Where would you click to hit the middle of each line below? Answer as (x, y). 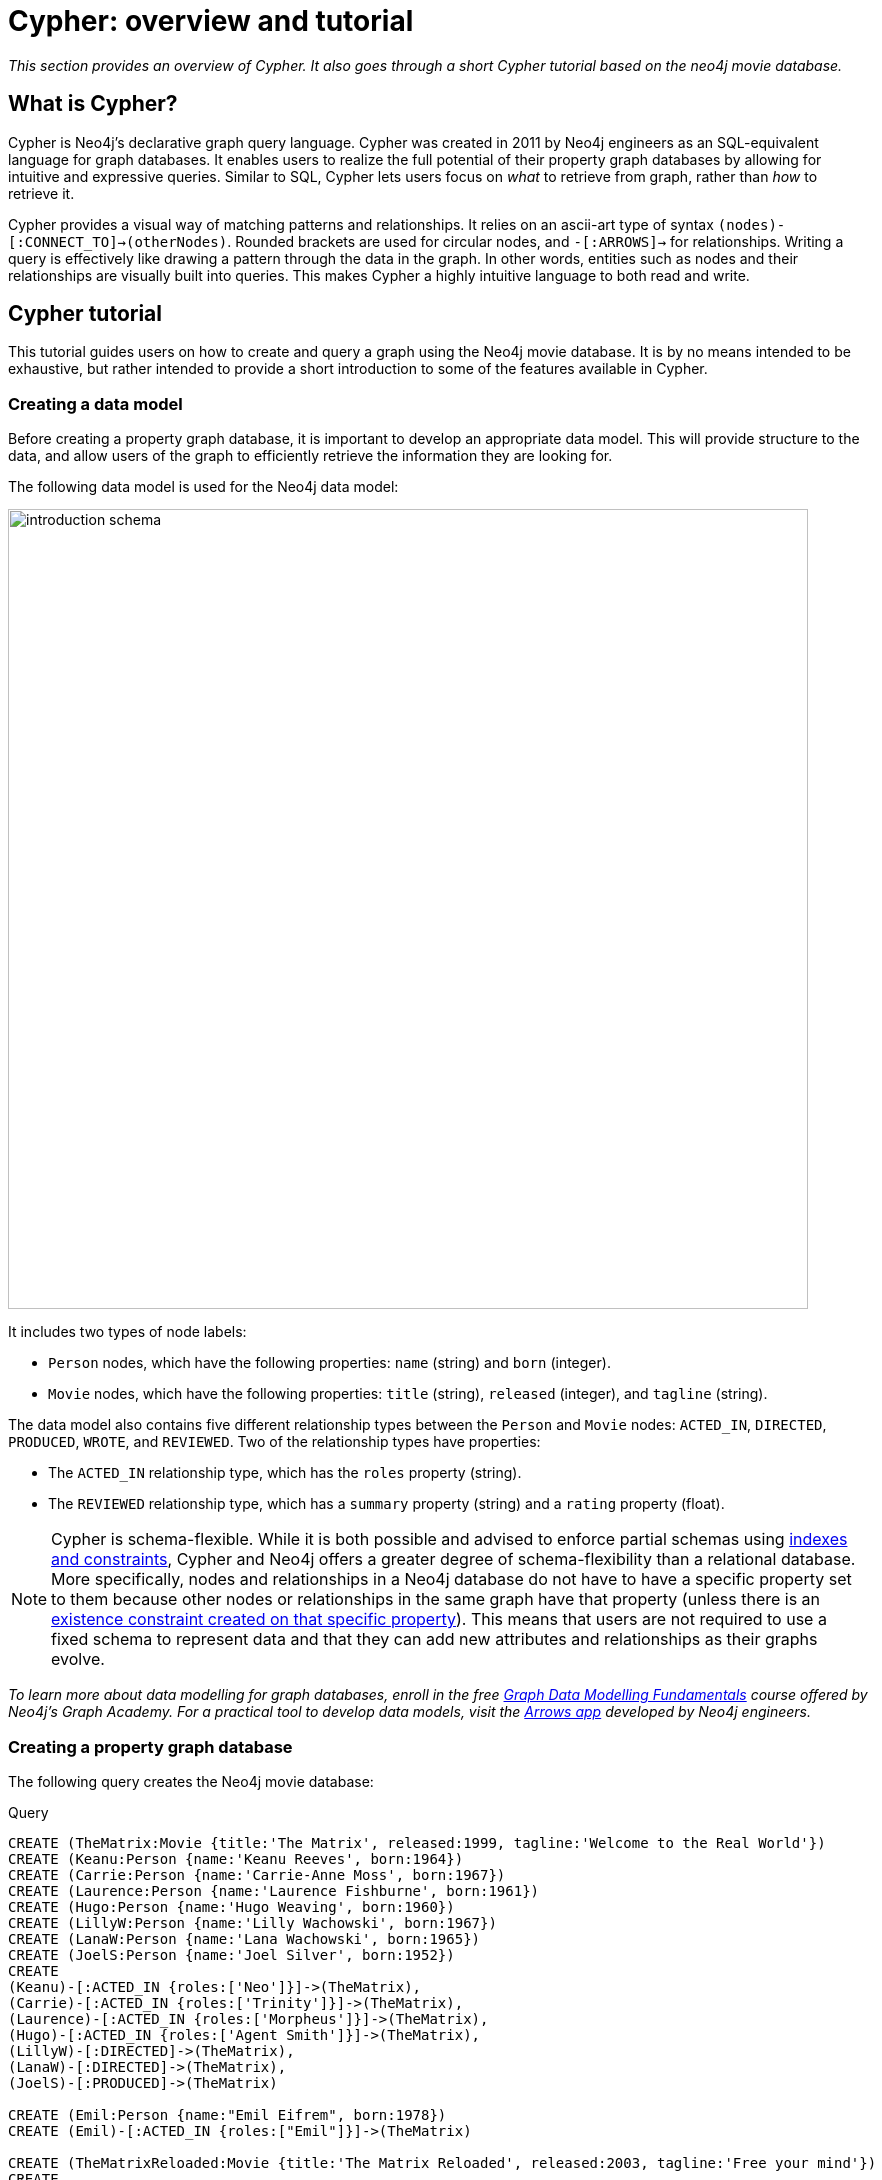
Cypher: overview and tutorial (211, 21)
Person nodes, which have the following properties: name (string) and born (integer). (329, 1363)
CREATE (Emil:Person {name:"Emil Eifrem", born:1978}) (227, 2114)
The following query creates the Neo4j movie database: (191, 1781)
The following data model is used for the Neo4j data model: (203, 487)
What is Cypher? (93, 104)
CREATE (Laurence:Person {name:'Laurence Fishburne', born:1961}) (274, 1890)
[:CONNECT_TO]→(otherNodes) (118, 241)
